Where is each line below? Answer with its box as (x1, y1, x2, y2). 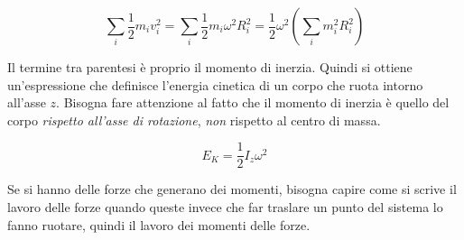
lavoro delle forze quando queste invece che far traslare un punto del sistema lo (7, 198, 443, 217)
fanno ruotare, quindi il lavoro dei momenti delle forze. (7, 215, 311, 234)
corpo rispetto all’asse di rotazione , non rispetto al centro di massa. (7, 110, 381, 129)
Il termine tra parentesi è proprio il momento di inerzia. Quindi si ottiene (7, 58, 413, 76)
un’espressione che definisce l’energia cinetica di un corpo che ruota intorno (7, 75, 423, 94)
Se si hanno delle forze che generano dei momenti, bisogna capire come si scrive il (7, 180, 457, 198)
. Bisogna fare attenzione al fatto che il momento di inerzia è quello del (56, 93, 450, 112)
